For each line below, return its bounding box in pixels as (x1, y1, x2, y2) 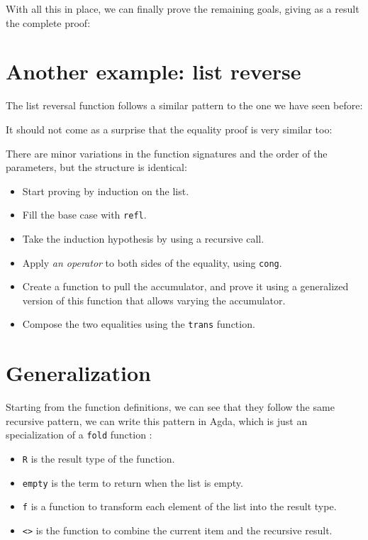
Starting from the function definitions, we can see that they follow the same (6, 400, 335, 414)
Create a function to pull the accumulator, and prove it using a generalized (22, 279, 349, 294)
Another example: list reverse (6, 57, 301, 86)
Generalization (6, 358, 151, 387)
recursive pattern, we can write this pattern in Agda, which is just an (6, 413, 308, 428)
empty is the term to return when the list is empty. (22, 475, 243, 490)
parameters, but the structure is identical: (6, 160, 187, 175)
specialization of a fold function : (6, 427, 152, 442)
